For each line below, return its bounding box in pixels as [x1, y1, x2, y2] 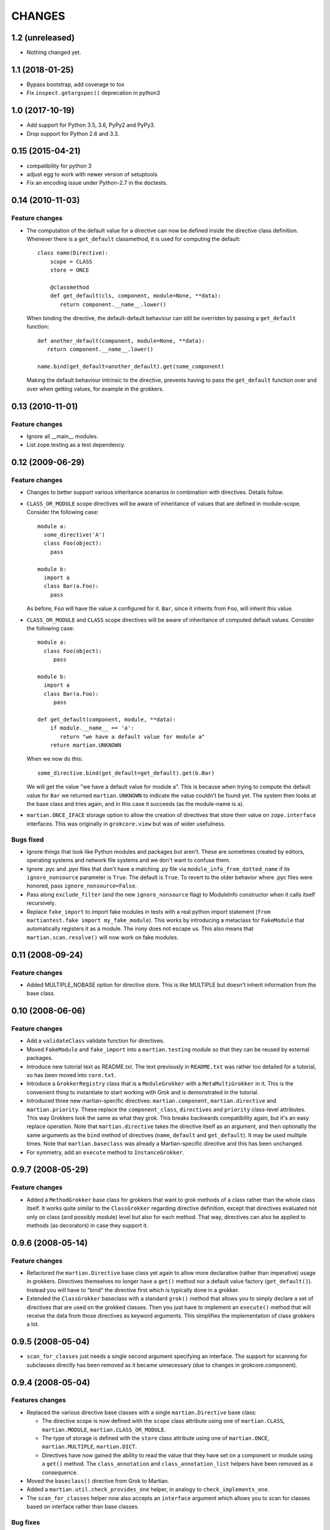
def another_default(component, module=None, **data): [37, 337, 205, 344]
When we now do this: [26, 755, 83, 763]
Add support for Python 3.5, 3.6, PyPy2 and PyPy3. [26, 121, 155, 129]
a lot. [26, 1321, 40, 1328]
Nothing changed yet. [26, 49, 82, 56]
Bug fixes [11, 1518, 40, 1526]
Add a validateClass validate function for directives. [26, 1037, 165, 1045]
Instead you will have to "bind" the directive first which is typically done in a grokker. [26, 1286, 240, 1294]
